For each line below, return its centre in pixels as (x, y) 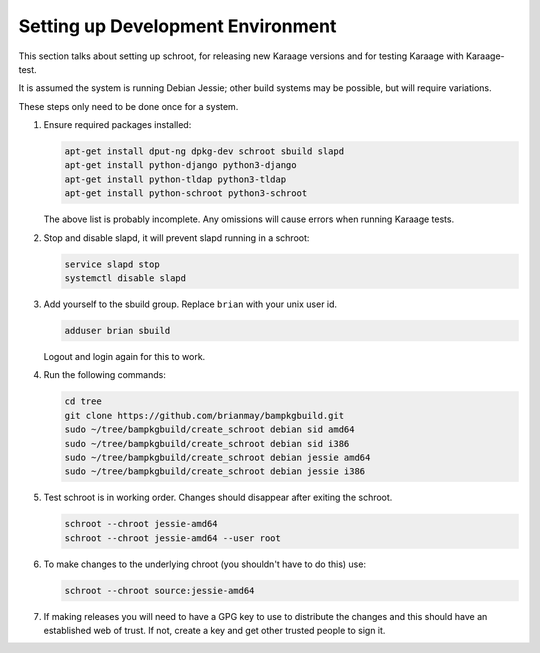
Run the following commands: (105, 375)
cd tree (83, 401)
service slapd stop (112, 264)
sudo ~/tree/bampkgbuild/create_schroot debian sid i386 (207, 443)
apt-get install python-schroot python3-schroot (186, 193)
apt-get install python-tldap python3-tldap (175, 179)
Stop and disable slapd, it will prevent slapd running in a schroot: (176, 237)
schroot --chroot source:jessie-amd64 (159, 590)
